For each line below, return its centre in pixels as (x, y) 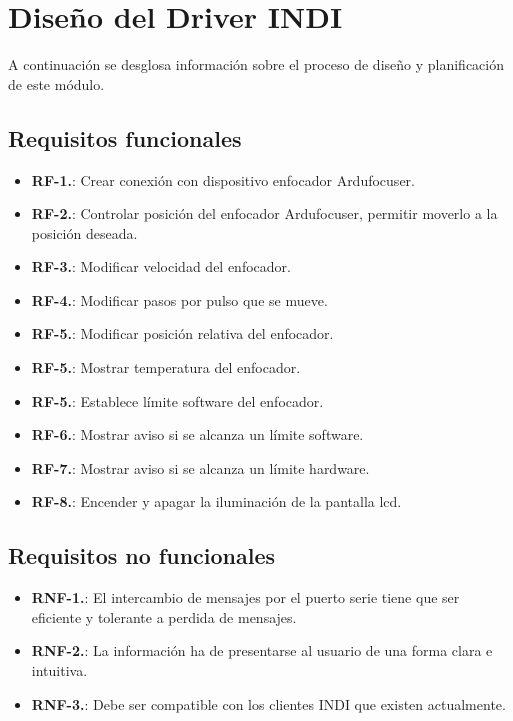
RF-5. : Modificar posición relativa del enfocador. (182, 333)
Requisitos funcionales (125, 137)
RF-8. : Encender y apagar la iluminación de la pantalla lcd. (216, 501)
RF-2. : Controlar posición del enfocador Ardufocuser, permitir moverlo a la (264, 213)
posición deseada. (84, 232)
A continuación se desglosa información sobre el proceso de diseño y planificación (256, 64)
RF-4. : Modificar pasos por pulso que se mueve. (179, 299)
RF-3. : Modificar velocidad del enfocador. (161, 266)
